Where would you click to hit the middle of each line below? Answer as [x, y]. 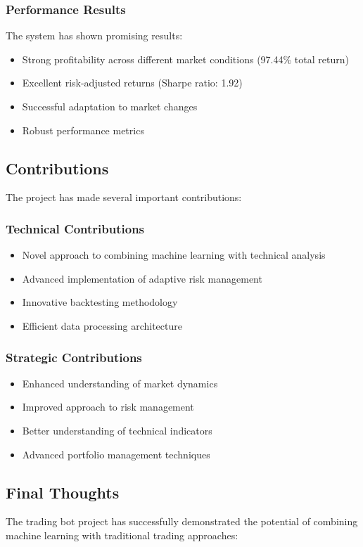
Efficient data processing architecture [102, 325]
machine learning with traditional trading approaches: [122, 535]
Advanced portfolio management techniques [116, 454]
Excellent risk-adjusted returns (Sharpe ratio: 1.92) [132, 83]
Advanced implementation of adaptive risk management [142, 278]
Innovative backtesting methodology [100, 302]
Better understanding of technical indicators [117, 430]
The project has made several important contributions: [124, 197]
